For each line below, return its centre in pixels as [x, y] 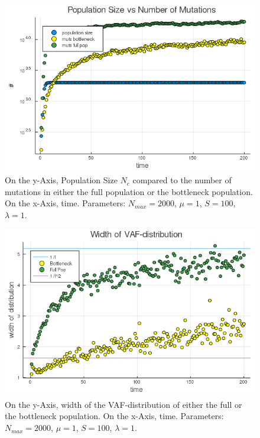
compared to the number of [182, 180]
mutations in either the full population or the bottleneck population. [129, 191]
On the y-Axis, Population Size [61, 180]
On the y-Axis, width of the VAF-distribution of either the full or [123, 404]
